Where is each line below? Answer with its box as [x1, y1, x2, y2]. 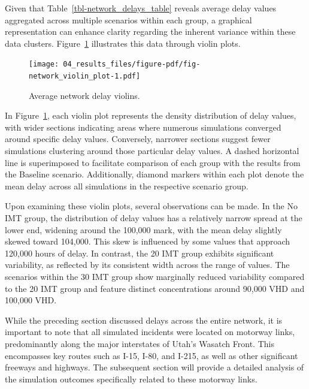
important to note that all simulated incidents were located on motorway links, [5, 325, 295, 338]
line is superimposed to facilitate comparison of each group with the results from [5, 156, 301, 168]
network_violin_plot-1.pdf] [29, 72, 141, 81]
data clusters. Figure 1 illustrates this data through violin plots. [5, 37, 241, 49]
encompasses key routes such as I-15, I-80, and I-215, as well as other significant [5, 349, 298, 361]
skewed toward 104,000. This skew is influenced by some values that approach [5, 235, 290, 248]
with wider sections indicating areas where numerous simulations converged [5, 120, 281, 133]
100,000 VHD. [5, 294, 57, 306]
